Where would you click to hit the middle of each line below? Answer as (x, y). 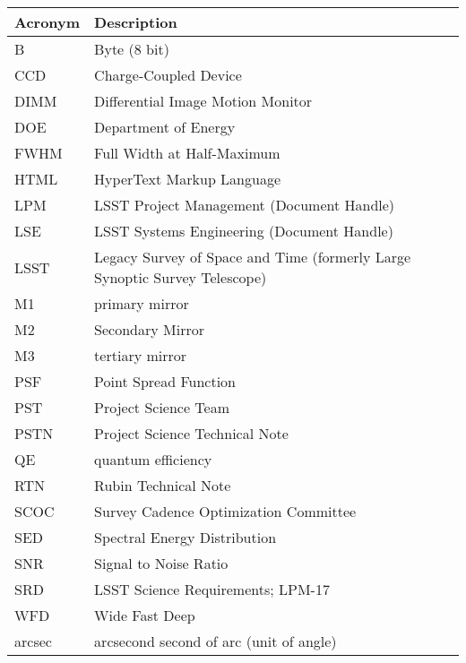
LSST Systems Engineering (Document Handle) (244, 231)
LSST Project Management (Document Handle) (245, 205)
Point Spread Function (165, 381)
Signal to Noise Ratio (161, 563)
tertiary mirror (141, 355)
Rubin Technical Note (163, 485)
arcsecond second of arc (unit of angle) (216, 641)
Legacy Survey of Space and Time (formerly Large (253, 257)
